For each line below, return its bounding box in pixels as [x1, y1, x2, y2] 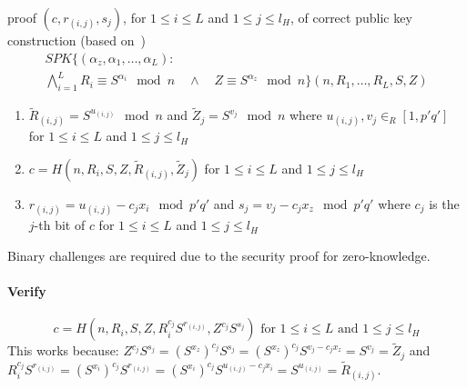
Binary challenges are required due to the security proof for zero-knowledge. [7, 245, 431, 264]
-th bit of [34, 215, 86, 234]
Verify [7, 281, 46, 300]
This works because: [7, 341, 119, 360]
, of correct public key [289, 8, 412, 26]
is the [429, 194, 460, 213]
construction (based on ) [7, 31, 146, 49]
